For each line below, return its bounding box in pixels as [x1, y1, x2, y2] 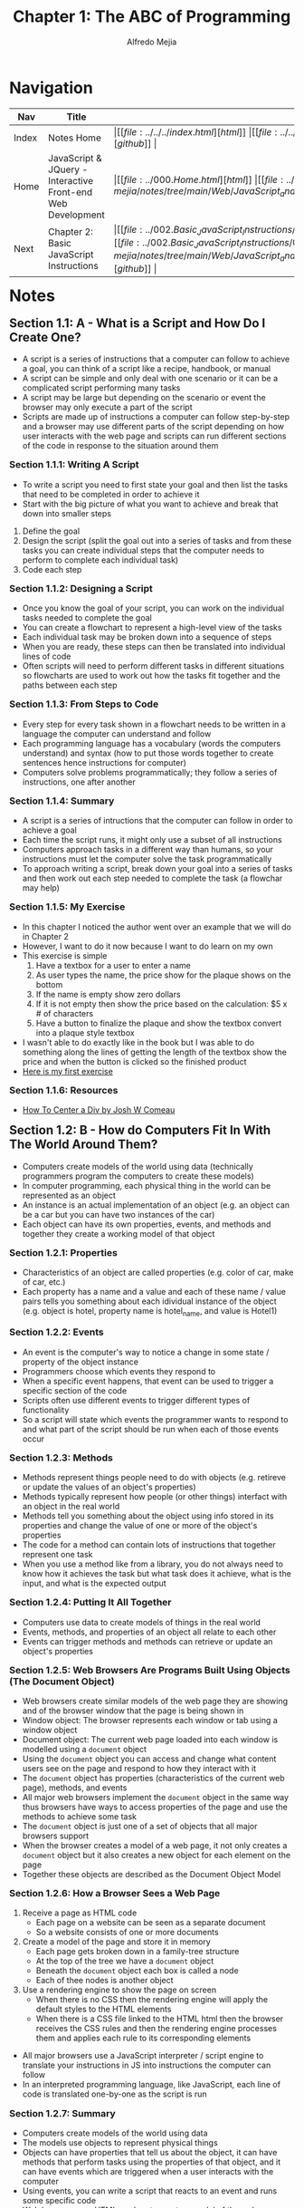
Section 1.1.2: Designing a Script [9, 582, 153, 594]
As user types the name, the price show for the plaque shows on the [35, 969, 291, 980]
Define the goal [22, 525, 81, 536]
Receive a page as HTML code [22, 1907, 138, 1918]
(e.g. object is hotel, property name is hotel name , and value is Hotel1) [22, 1306, 278, 1319]
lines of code [22, 651, 71, 662]
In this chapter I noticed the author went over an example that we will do [22, 921, 292, 932]
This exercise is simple [22, 950, 108, 961]
